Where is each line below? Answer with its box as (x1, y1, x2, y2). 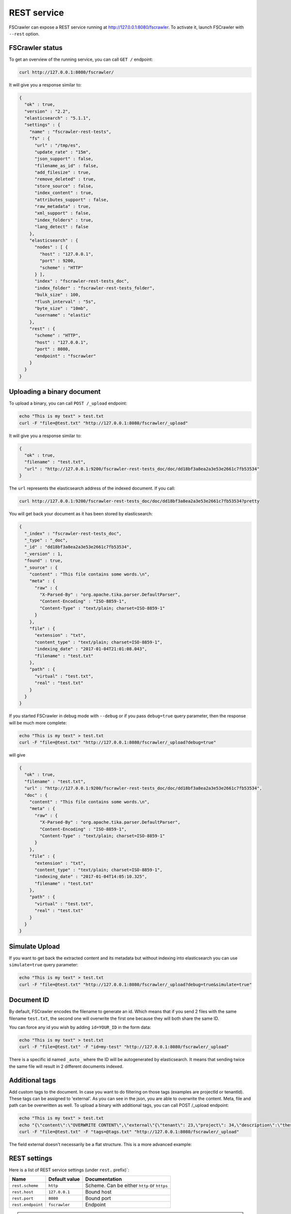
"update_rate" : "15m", (34, 149, 91, 155)
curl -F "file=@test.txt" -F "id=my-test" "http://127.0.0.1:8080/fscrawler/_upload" (19, 1044, 229, 1050)
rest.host (12, 1189, 34, 1195)
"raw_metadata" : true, (34, 204, 91, 209)
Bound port (85, 1195, 111, 1202)
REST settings (9, 1154, 53, 1163)
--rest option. (9, 31, 40, 36)
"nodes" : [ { (34, 244, 68, 250)
